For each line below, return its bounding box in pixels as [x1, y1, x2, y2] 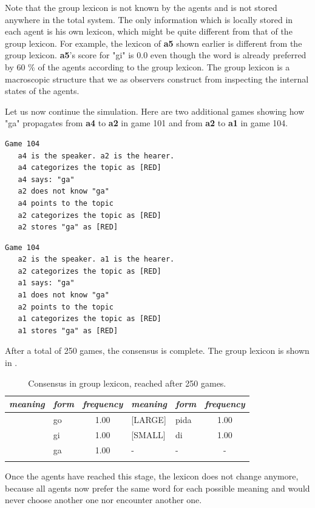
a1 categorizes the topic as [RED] [18, 314, 161, 323]
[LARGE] [131, 413, 166, 426]
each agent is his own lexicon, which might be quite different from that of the [5, 25, 293, 38]
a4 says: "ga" [18, 175, 75, 184]
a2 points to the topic [18, 302, 113, 311]
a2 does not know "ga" [18, 187, 109, 196]
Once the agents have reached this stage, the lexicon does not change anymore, [5, 470, 299, 483]
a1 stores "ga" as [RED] [18, 326, 118, 335]
